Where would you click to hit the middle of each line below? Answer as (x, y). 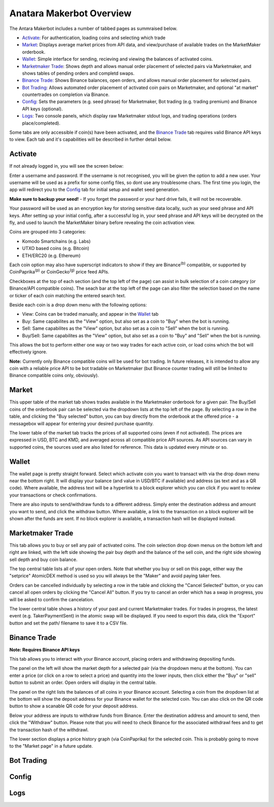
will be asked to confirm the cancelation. (52, 599)
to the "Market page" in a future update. (51, 746)
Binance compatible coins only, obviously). (54, 376)
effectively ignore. (28, 352)
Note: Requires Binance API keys (45, 649)
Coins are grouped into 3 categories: (48, 232)
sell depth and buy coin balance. (43, 560)
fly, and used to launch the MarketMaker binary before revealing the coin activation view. (102, 223)
